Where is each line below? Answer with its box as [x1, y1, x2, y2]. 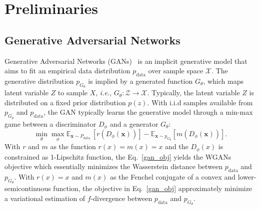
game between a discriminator [4, 118, 96, 129]
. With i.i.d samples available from [147, 97, 253, 107]
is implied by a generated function [88, 75, 193, 86]
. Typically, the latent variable [147, 87, 240, 98]
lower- [237, 172, 256, 182]
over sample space [148, 65, 203, 76]
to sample [57, 87, 88, 98]
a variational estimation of [4, 193, 85, 203]
